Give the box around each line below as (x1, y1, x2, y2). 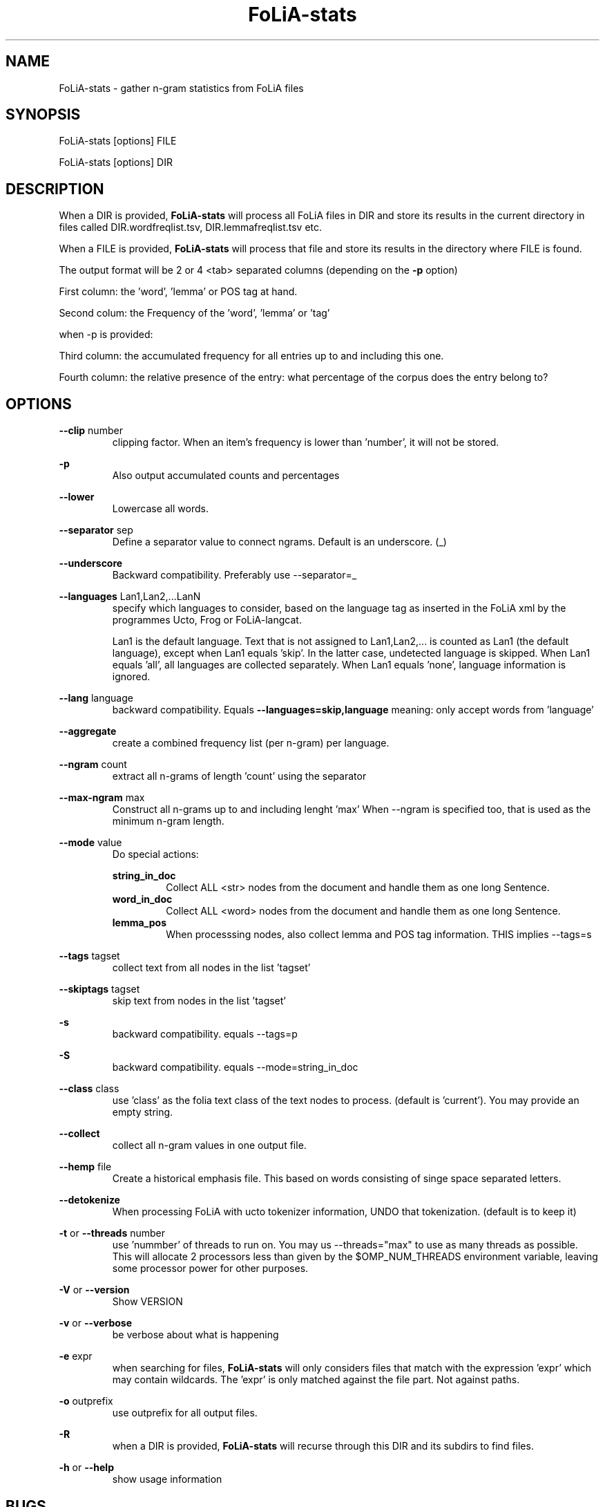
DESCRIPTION (6, 180, 104, 198)
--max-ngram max (59, 792, 145, 804)
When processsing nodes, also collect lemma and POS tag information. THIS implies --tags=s (166, 928, 592, 941)
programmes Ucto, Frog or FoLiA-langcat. (112, 614, 302, 626)
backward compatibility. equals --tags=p (112, 1028, 298, 1040)
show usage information (112, 1473, 222, 1486)
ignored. (112, 671, 151, 683)
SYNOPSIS (6, 106, 81, 124)
